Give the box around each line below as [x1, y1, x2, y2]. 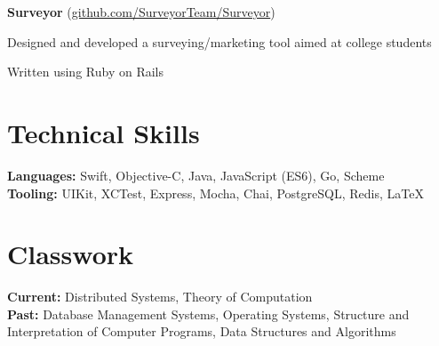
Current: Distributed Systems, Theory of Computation [7, 287, 313, 306]
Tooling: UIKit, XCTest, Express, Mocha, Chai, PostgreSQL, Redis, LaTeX [7, 183, 424, 202]
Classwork [7, 236, 134, 272]
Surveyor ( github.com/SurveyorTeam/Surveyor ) [7, 3, 275, 20]
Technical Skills [7, 114, 200, 150]
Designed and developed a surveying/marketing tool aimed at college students [7, 32, 432, 51]
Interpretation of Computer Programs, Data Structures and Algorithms [7, 322, 396, 341]
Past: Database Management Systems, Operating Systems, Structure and [7, 304, 410, 323]
